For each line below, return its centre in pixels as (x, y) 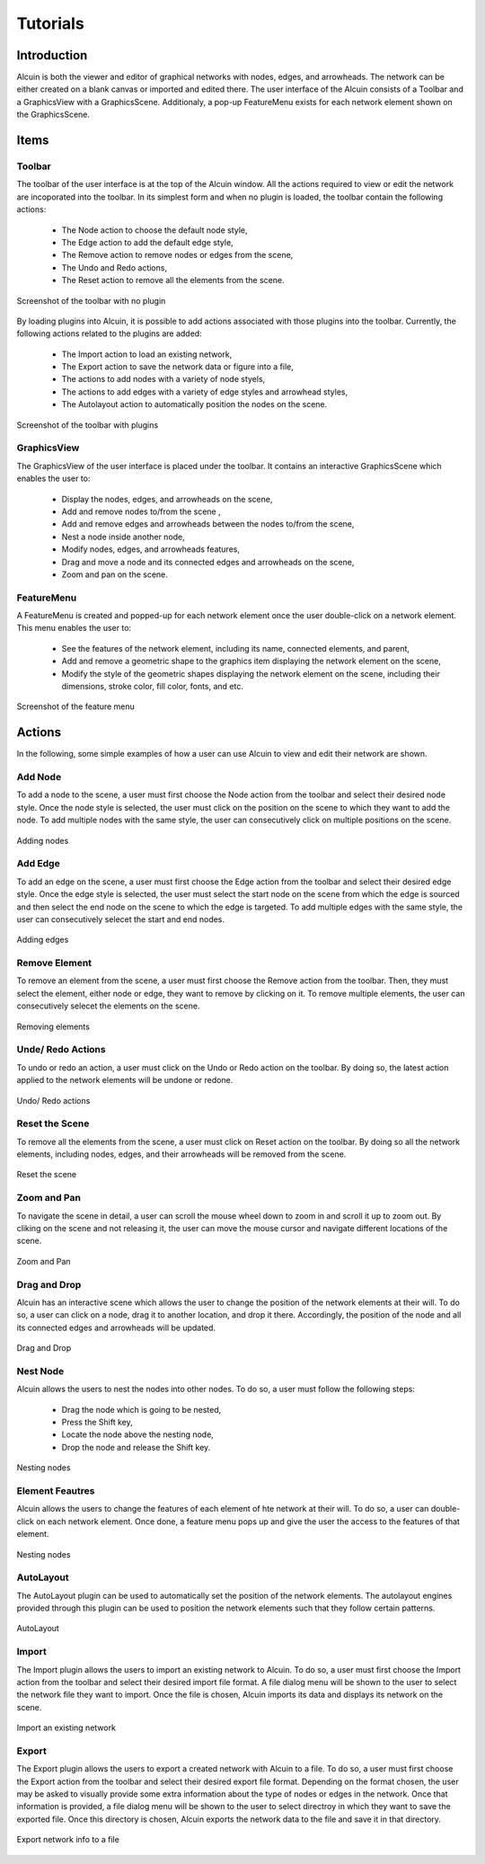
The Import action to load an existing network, (147, 354)
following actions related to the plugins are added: (109, 333)
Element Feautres (56, 1490)
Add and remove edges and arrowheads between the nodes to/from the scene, (208, 524)
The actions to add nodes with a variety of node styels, (163, 379)
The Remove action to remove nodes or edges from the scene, (177, 255)
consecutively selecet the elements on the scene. (108, 1006)
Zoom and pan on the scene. (115, 574)
